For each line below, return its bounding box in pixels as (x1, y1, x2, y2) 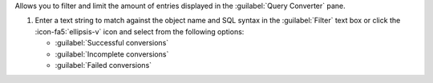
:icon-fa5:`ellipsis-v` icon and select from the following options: (34, 26, 245, 36)
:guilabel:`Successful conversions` (55, 38, 169, 48)
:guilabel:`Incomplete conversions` (55, 49, 169, 59)
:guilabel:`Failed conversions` (55, 60, 152, 69)
